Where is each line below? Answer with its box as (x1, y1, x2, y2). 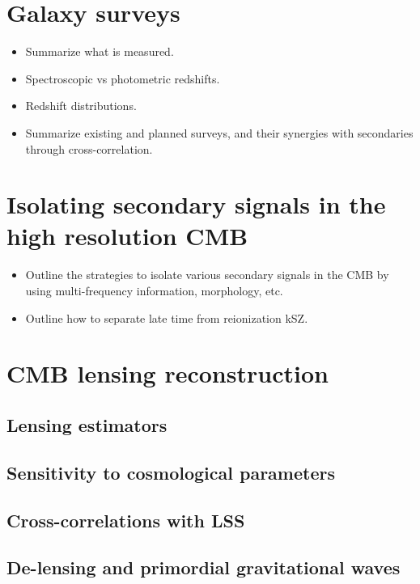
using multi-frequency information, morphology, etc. (25, 282, 283, 298)
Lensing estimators (6, 412, 168, 437)
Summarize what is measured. (25, 43, 174, 60)
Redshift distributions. (25, 97, 137, 114)
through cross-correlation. (25, 140, 153, 157)
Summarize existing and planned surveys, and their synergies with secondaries (25, 124, 414, 141)
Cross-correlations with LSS (6, 507, 245, 532)
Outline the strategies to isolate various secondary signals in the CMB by (25, 266, 389, 283)
